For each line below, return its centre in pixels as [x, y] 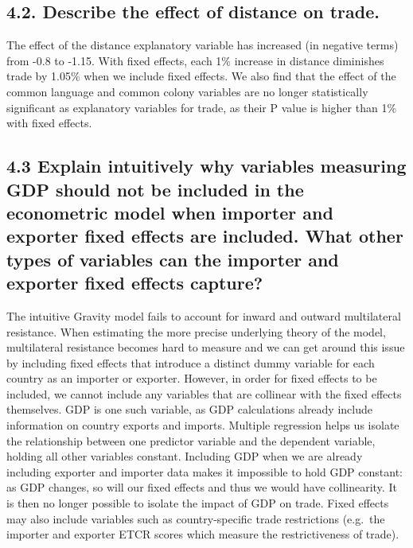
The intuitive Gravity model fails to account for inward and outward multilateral [204, 315]
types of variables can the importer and [173, 259]
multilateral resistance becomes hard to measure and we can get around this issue [206, 347]
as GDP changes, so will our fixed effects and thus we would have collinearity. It [202, 487]
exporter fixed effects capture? [135, 283]
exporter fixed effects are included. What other [205, 236]
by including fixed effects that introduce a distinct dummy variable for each [191, 362]
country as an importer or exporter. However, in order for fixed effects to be [192, 378]
